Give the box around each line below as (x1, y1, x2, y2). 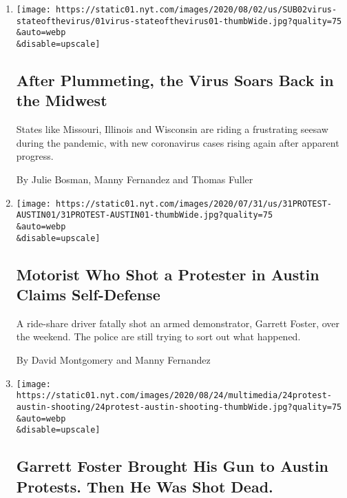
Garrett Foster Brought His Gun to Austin (16, 455, 329, 477)
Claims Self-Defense (16, 284, 160, 304)
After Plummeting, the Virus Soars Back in (16, 70, 334, 91)
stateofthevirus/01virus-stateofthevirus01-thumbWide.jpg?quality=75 (16, 16, 342, 26)
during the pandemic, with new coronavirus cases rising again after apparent (16, 135, 339, 149)
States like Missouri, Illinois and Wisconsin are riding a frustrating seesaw (16, 122, 328, 136)
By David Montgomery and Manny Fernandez (16, 353, 211, 366)
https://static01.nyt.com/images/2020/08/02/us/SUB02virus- (56, 5, 337, 14)
